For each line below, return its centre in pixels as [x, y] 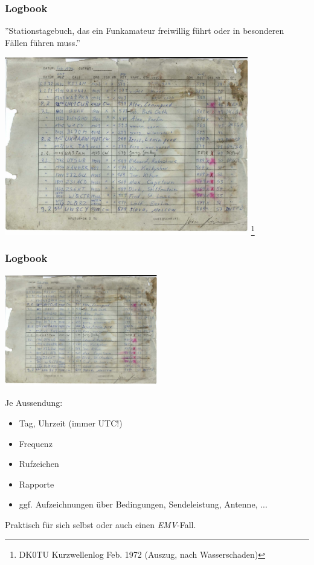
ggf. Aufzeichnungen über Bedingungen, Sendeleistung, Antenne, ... [143, 504]
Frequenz [36, 443]
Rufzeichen [39, 464]
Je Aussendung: [34, 403]
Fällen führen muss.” [43, 42]
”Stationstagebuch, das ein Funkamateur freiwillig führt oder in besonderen [145, 31]
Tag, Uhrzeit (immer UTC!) [71, 423]
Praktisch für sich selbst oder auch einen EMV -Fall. [101, 525]
